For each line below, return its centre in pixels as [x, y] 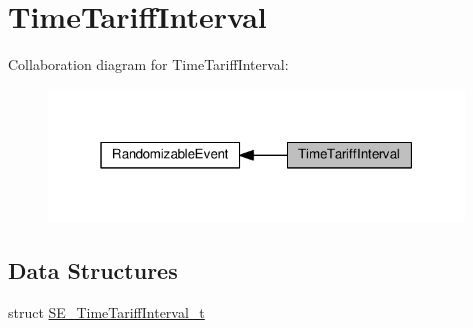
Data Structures [93, 270]
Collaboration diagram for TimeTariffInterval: [148, 64]
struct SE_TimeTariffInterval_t [106, 312]
